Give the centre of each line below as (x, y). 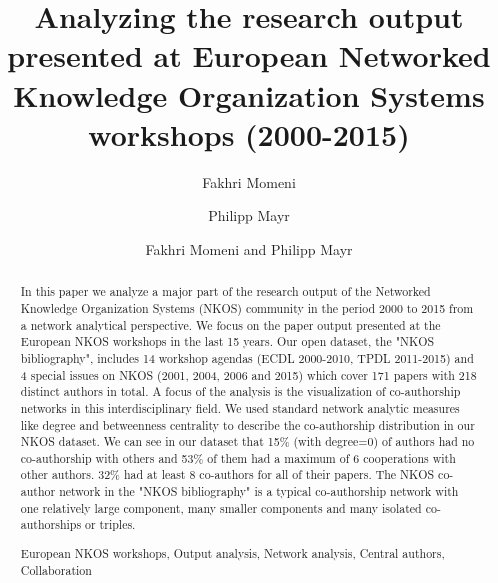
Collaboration (56, 569)
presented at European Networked (249, 55)
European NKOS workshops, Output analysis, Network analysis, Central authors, (232, 553)
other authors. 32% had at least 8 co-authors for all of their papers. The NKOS (227, 474)
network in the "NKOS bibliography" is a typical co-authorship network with (259, 491)
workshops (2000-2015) (249, 133)
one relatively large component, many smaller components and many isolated (221, 507)
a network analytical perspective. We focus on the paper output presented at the (230, 324)
